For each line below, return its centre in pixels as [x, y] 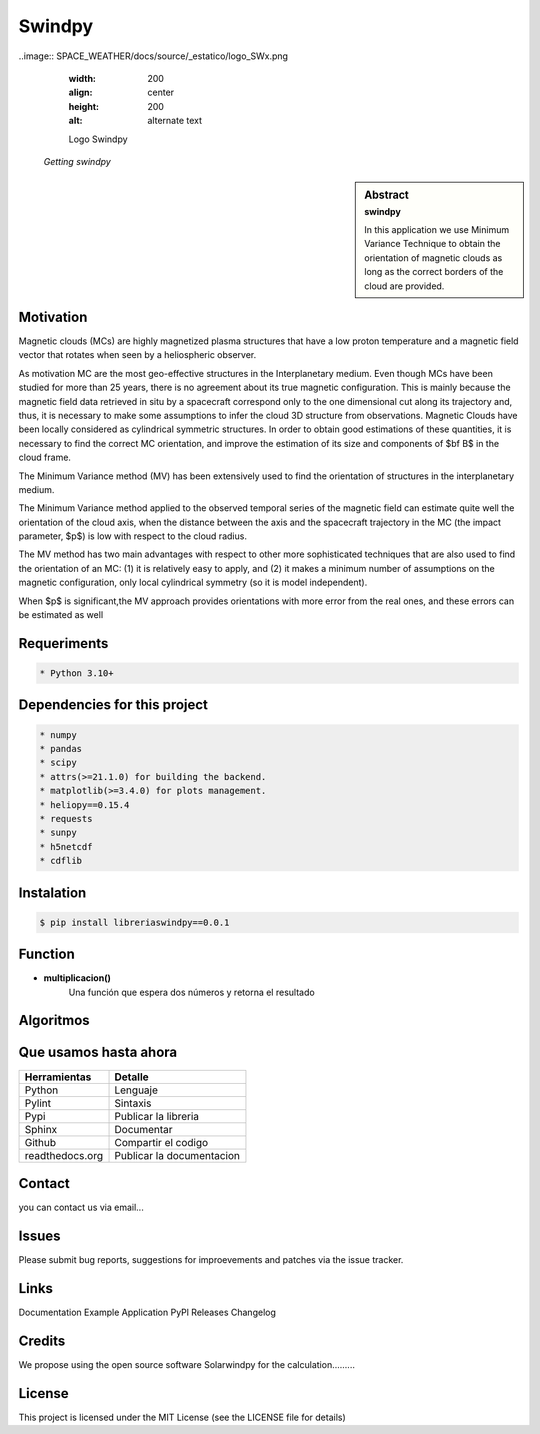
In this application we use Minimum [437, 229]
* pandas [61, 748]
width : [82, 78]
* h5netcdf [66, 846]
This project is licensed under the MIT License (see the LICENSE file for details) [182, 1417]
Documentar [144, 1129]
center [161, 92]
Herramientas [58, 1077]
